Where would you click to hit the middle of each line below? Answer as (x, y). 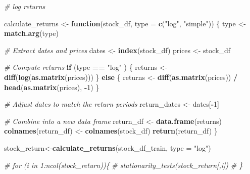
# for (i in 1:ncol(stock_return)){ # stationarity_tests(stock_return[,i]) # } (123, 165)
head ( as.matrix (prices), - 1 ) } (52, 87)
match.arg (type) (31, 33)
